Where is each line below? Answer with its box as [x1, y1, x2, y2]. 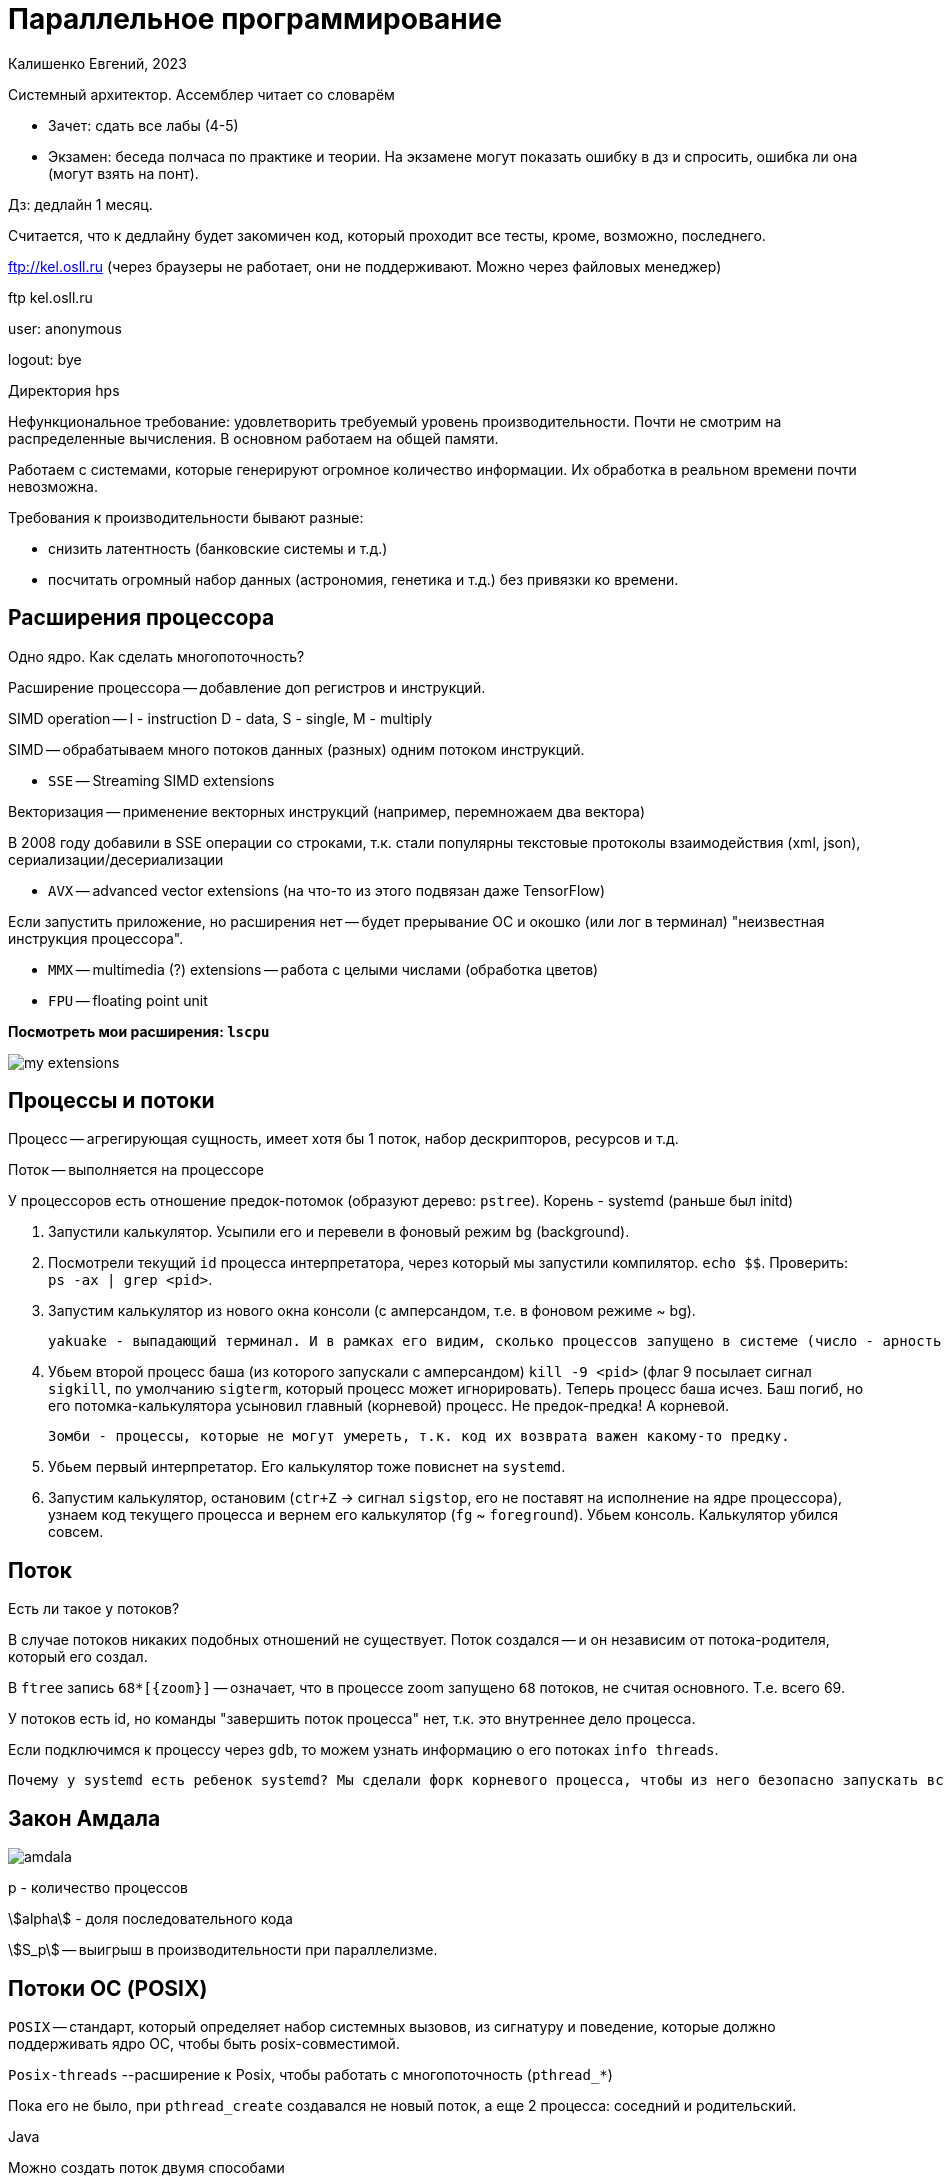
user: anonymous [8, 319, 122, 337]
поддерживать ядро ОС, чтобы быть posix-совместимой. [8, 2034, 400, 2052]
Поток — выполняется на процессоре [8, 1161, 264, 1179]
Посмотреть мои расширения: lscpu [8, 1022, 270, 1040]
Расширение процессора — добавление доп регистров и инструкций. [8, 678, 486, 696]
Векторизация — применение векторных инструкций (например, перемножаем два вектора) [8, 802, 646, 820]
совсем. [48, 1523, 104, 1541]
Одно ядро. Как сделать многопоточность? [8, 647, 305, 665]
